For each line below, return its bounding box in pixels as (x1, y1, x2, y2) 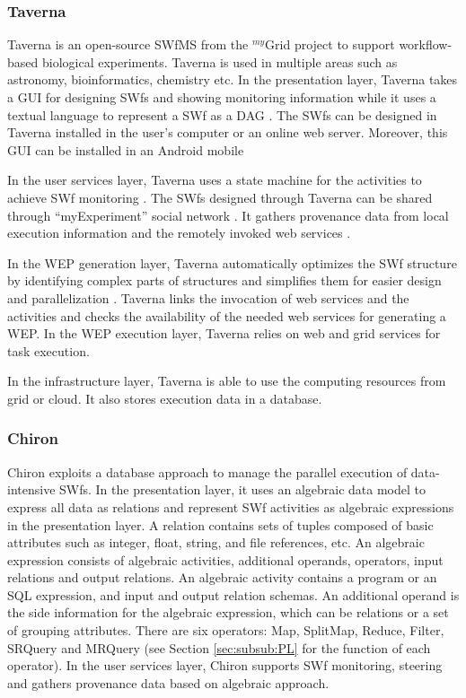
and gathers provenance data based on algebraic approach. (7, 673, 330, 692)
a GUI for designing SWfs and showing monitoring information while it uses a (7, 88, 436, 106)
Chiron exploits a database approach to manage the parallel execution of (7, 462, 408, 481)
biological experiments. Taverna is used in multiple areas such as (41, 52, 398, 71)
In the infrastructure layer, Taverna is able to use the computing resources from (7, 371, 446, 390)
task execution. (7, 341, 90, 360)
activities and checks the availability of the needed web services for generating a (7, 306, 446, 325)
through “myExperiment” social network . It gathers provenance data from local (7, 205, 449, 224)
